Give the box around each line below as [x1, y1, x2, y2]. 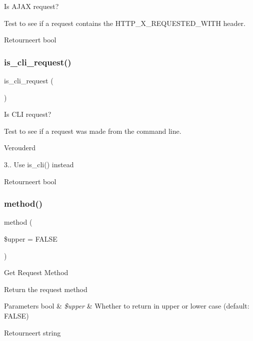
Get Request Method [4, 267, 68, 278]
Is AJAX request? [4, 1, 59, 11]
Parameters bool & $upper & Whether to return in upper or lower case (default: [4, 301, 249, 311]
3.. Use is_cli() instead [4, 159, 74, 169]
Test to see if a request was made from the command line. [4, 125, 181, 136]
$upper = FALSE [4, 233, 57, 244]
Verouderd [4, 142, 36, 153]
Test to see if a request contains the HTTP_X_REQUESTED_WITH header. [4, 17, 245, 28]
